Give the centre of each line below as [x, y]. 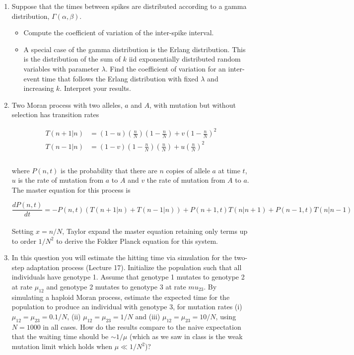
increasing [39, 88]
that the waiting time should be [60, 336]
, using [226, 317]
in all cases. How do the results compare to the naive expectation [142, 326]
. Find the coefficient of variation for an [166, 68]
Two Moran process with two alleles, [67, 105]
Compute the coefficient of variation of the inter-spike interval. [119, 33]
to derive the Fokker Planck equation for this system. [137, 241]
